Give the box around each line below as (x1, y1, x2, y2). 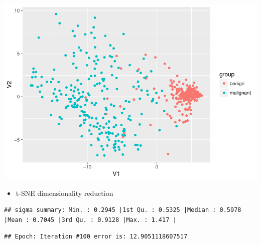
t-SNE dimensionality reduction (16, 187, 113, 198)
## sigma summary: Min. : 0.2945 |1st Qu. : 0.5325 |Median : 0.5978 (4, 206, 241, 214)
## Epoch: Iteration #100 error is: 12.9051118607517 (4, 233, 188, 240)
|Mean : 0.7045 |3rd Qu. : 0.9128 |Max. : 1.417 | (4, 216, 177, 223)
